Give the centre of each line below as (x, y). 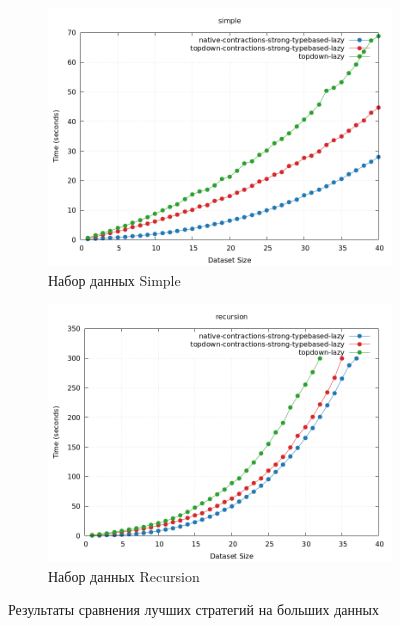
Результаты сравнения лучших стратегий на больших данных (193, 609)
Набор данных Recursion (124, 575)
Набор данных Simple (114, 279)
